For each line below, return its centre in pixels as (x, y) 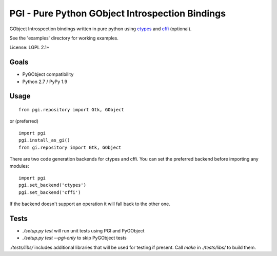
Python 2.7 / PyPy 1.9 (45, 82)
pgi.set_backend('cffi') (50, 192)
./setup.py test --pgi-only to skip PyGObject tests (74, 238)
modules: (19, 166)
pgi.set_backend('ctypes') (53, 185)
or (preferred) (24, 121)
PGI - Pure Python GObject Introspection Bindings (117, 13)
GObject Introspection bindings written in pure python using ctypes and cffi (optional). (101, 29)
